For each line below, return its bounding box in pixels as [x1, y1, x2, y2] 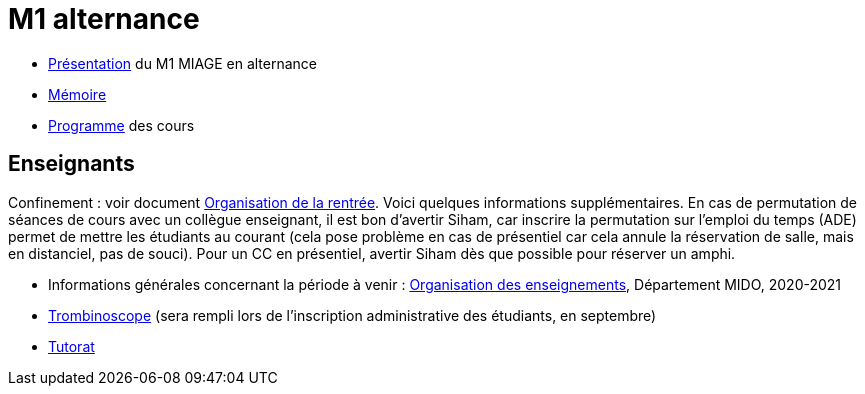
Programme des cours [48, 116, 195, 134]
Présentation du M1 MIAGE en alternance [48, 54, 318, 72]
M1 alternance [8, 2, 200, 36]
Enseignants [8, 151, 135, 177]
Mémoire [48, 85, 107, 103]
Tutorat [48, 337, 95, 355]
